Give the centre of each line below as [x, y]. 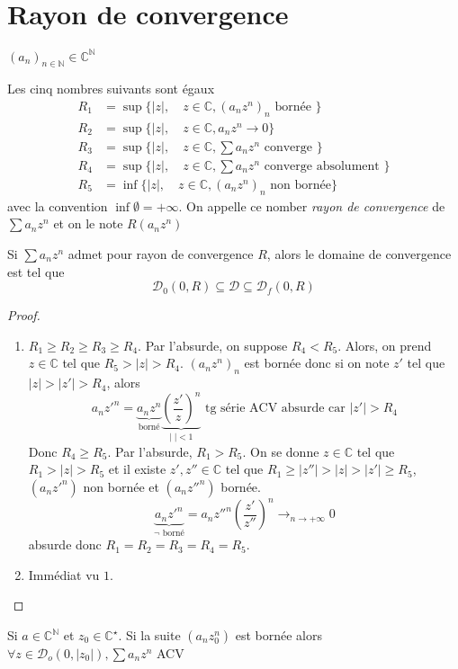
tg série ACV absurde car [275, 409]
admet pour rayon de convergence [161, 253]
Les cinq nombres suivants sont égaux [111, 89]
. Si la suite [149, 635]
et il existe [137, 469]
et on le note [88, 223]
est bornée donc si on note [317, 363]
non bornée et [121, 486]
